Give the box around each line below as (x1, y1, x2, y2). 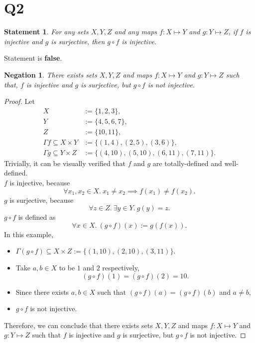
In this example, (4, 229, 53, 239)
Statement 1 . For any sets (4, 26, 89, 37)
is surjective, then (51, 36, 105, 46)
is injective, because (9, 177, 70, 188)
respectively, (102, 262, 139, 272)
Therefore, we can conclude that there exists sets (4, 320, 153, 330)
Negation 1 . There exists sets (4, 69, 97, 80)
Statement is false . (4, 53, 62, 63)
